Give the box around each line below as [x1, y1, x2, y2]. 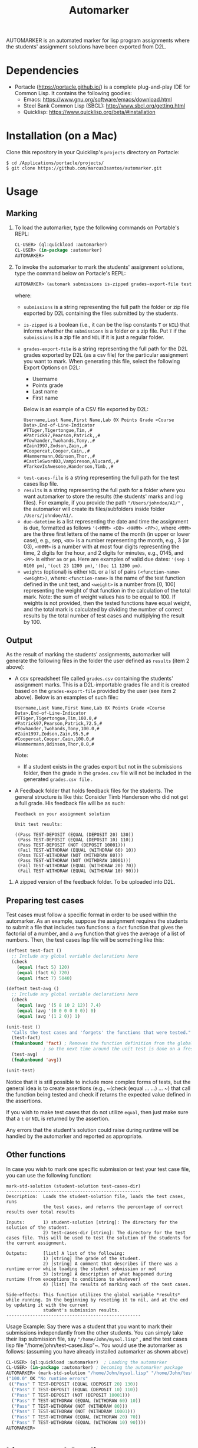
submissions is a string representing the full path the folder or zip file [23, 303, 190, 310]
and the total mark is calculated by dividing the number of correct [23, 606, 183, 613]
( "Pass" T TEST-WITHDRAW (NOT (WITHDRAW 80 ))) [11, 1403, 128, 1409]
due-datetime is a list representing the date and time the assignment [23, 518, 189, 525]
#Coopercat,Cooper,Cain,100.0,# [14, 736, 94, 742]
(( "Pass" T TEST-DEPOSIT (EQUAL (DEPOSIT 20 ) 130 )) [8, 1381, 138, 1387]
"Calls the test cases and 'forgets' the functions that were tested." [11, 1029, 192, 1036]
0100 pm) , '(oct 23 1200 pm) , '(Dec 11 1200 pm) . [23, 562, 143, 569]
